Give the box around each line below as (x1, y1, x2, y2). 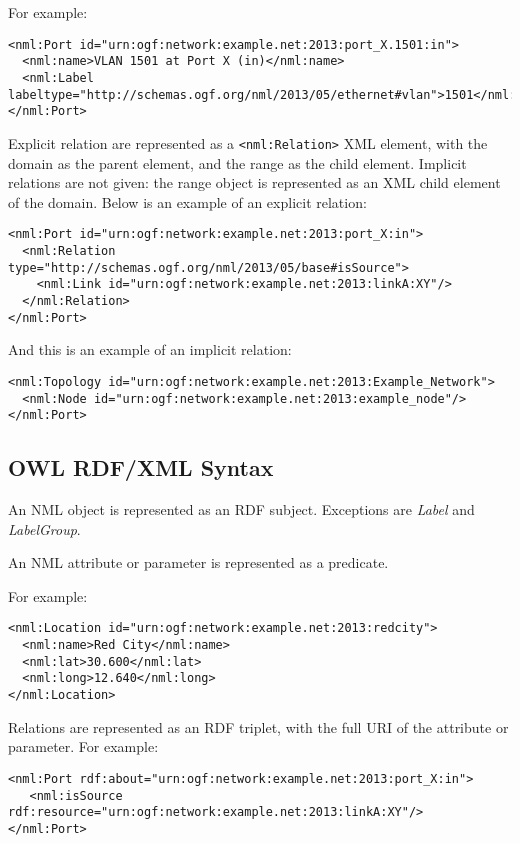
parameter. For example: (8, 736, 159, 757)
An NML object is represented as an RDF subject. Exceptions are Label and (8, 499, 475, 520)
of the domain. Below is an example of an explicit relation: (8, 191, 367, 212)
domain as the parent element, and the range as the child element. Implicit (8, 152, 467, 173)
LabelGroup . (8, 518, 81, 539)
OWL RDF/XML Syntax (8, 452, 274, 483)
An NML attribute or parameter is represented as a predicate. (8, 552, 389, 573)
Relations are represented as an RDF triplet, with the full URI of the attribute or (8, 716, 509, 737)
